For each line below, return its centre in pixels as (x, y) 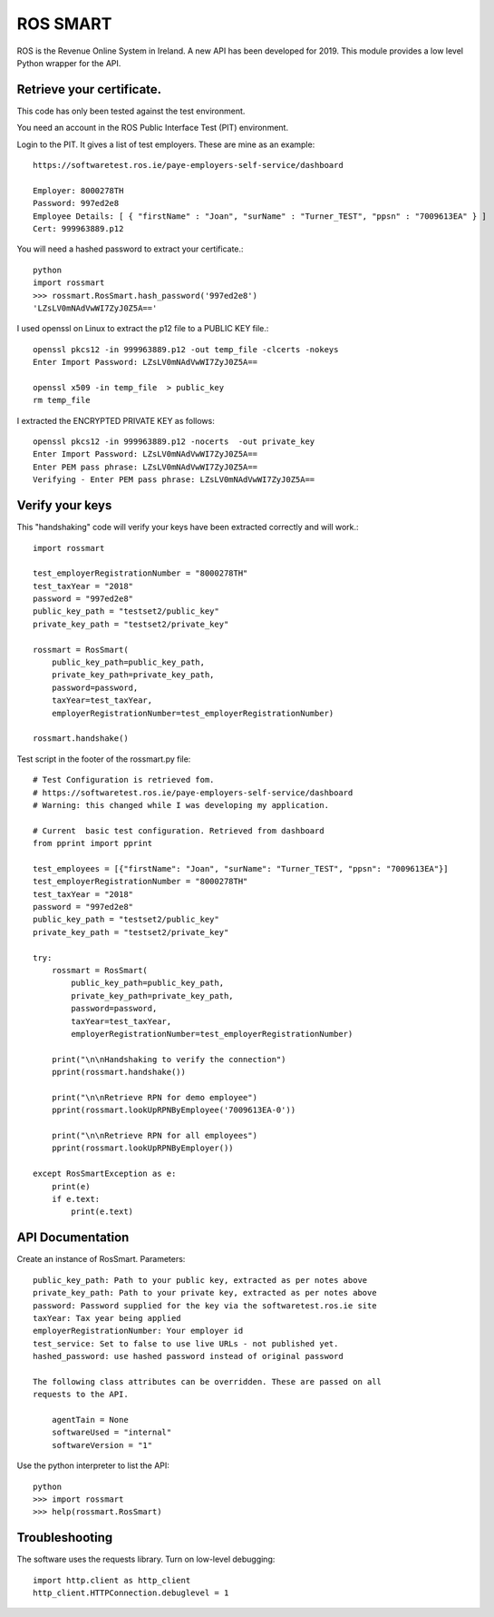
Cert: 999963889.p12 (78, 228)
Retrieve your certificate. (89, 89)
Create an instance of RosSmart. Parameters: (101, 1259)
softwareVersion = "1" (102, 1445)
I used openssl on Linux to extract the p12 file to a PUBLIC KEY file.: (143, 329)
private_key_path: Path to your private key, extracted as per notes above (205, 1293)
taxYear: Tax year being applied (107, 1318)
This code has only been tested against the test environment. (131, 111)
